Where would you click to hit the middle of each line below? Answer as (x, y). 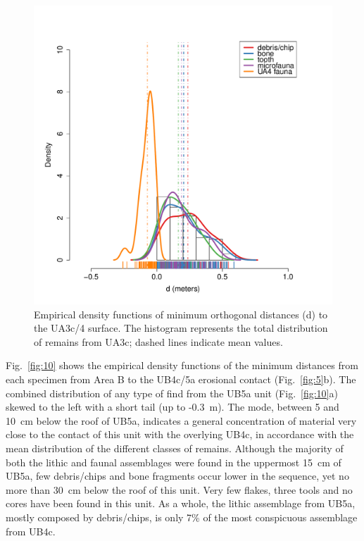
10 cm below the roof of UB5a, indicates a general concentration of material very (181, 420)
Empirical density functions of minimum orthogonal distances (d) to (181, 314)
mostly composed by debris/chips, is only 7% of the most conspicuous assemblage (182, 517)
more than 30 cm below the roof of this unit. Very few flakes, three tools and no (179, 489)
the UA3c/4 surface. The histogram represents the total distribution (181, 328)
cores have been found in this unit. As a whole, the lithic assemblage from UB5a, (181, 503)
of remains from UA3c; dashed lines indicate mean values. (158, 341)
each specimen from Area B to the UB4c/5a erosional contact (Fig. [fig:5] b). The (181, 379)
